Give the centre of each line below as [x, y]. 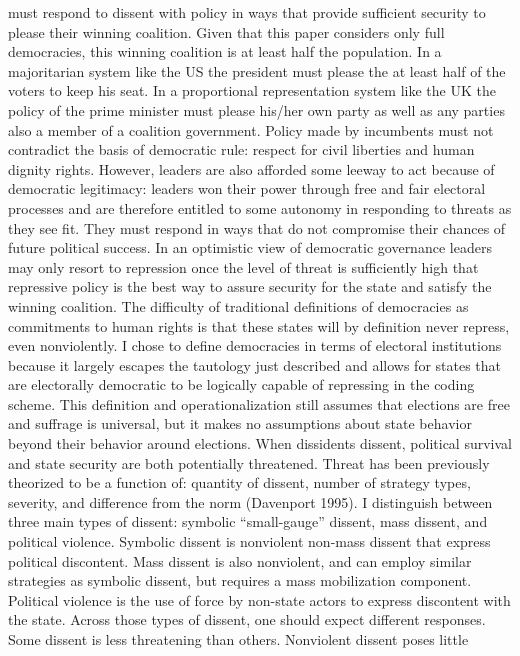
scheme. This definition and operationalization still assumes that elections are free [259, 403]
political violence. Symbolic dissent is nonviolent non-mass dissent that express [249, 541]
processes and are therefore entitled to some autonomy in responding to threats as [260, 207]
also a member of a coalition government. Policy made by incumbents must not [251, 129]
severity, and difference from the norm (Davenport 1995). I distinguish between [250, 501]
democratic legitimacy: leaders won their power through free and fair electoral [247, 188]
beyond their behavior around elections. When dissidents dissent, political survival [260, 443]
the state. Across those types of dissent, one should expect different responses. [247, 619]
